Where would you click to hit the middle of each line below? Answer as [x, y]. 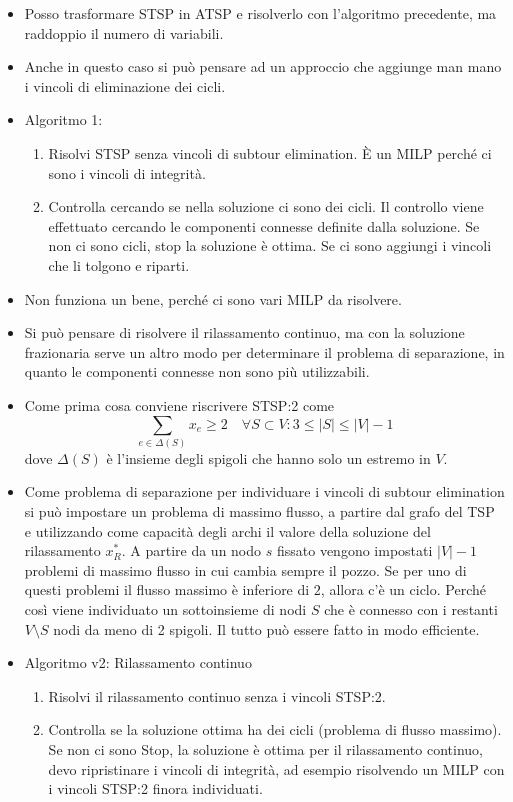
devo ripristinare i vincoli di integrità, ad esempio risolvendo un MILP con [276, 768]
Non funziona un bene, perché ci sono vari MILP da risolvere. [213, 298]
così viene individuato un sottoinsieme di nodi [165, 608]
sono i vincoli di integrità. [127, 172]
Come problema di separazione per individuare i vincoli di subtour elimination [264, 491]
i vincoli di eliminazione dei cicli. [125, 85]
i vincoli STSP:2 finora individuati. [155, 788]
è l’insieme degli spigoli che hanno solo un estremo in [268, 457]
